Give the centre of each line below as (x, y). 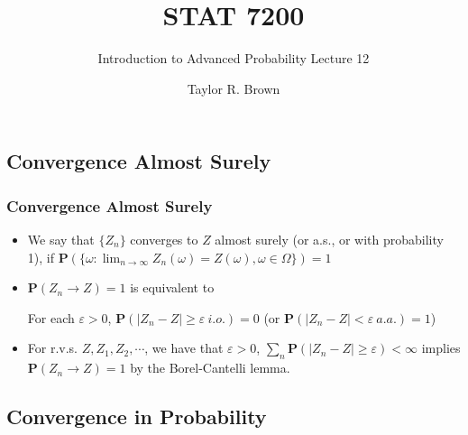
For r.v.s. (52, 348)
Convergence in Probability (137, 416)
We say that (61, 239)
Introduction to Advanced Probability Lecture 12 (234, 58)
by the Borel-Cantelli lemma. (210, 368)
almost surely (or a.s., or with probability (329, 239)
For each (51, 317)
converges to (164, 239)
